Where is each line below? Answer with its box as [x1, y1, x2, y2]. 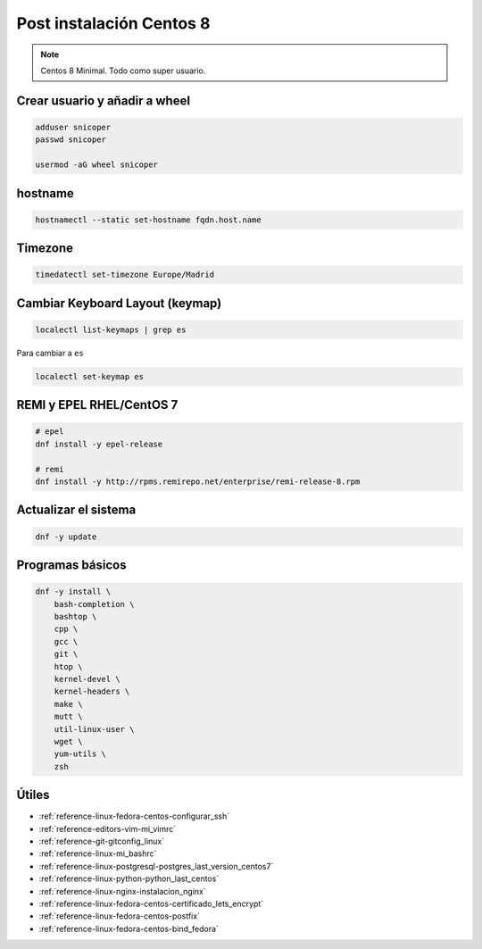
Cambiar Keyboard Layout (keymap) [16, 296, 222, 311]
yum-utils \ [54, 749, 107, 759]
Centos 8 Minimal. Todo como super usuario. [40, 65, 206, 76]
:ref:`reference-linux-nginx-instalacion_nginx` [38, 886, 206, 896]
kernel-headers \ [54, 687, 130, 696]
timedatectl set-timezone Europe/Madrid [35, 270, 214, 280]
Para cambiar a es [16, 347, 84, 358]
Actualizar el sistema [16, 503, 137, 518]
